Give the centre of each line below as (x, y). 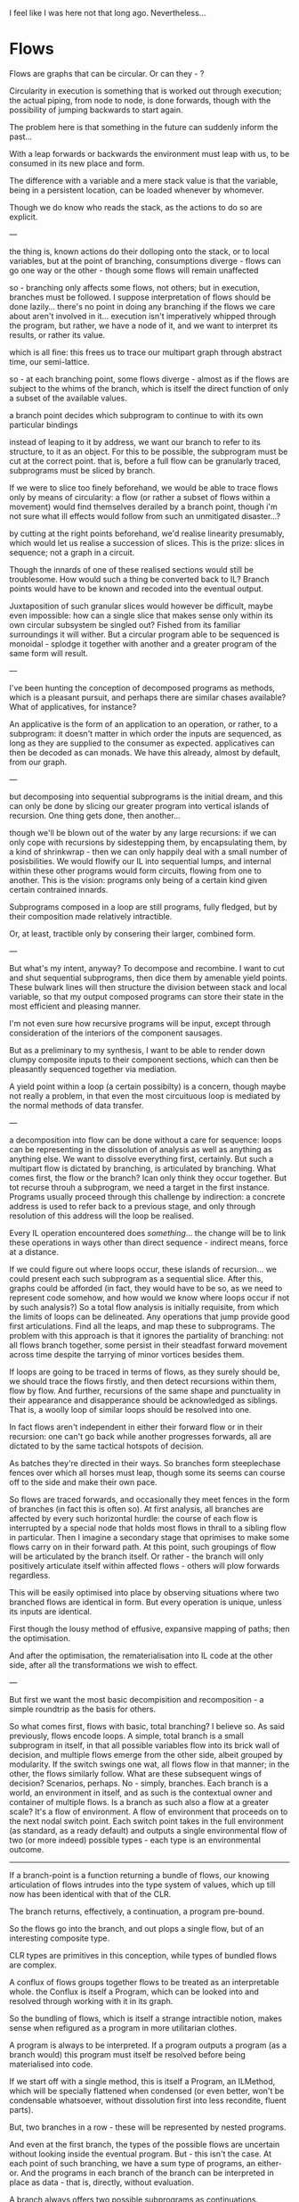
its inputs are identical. (51, 1611)
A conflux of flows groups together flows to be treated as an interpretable (144, 1982)
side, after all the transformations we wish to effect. (104, 1665)
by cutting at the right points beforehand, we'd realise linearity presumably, (147, 533)
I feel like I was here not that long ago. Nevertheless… (108, 13)
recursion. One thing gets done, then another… (95, 815)
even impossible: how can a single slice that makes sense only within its (141, 615)
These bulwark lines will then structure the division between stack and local (148, 987)
